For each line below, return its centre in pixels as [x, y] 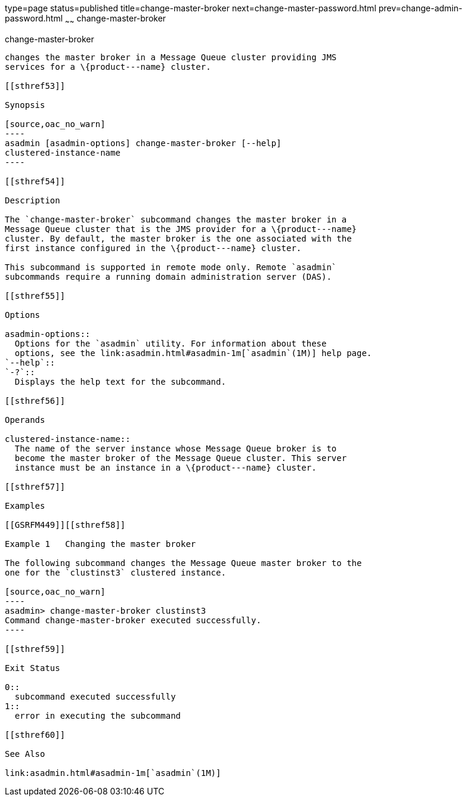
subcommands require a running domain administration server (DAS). [168, 276]
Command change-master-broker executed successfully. [133, 620]
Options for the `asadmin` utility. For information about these [171, 343]
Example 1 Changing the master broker [100, 544]
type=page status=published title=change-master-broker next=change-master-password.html [191, 8]
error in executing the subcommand [98, 715]
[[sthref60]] [35, 734]
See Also [25, 754]
